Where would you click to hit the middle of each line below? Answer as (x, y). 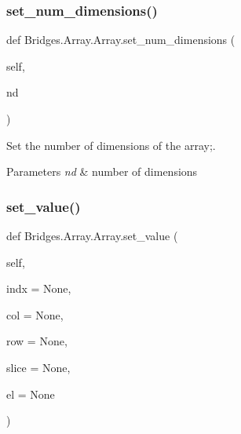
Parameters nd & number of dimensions (102, 171)
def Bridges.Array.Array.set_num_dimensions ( (121, 40)
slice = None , (38, 367)
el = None (31, 394)
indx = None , (39, 288)
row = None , (37, 341)
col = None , (35, 314)
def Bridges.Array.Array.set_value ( (92, 235)
